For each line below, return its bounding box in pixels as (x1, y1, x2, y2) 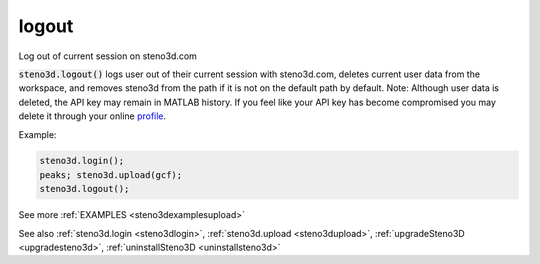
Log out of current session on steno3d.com (18, 50, 197, 62)
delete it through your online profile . (18, 110, 167, 122)
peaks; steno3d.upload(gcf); (39, 169, 183, 180)
